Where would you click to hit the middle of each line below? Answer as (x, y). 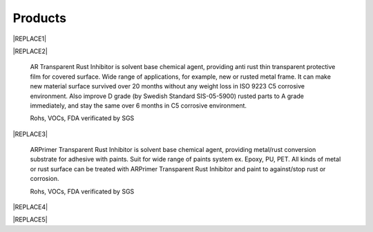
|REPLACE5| (30, 220)
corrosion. (45, 179)
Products (40, 18)
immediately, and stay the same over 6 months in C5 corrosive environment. (138, 105)
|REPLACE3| (30, 134)
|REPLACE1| (30, 39)
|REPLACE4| (30, 207)
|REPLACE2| (30, 51)
